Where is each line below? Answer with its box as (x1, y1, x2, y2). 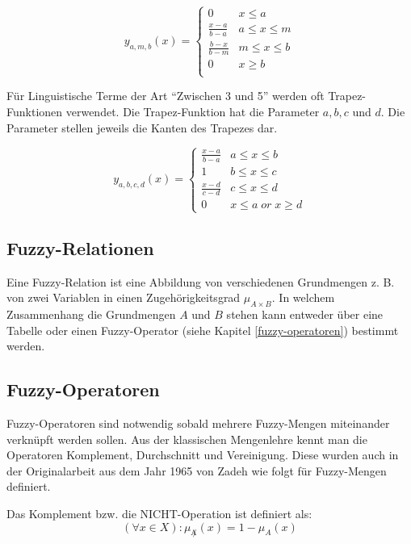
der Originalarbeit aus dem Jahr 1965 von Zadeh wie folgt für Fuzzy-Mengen (6, 462, 387, 479)
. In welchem (271, 289, 335, 306)
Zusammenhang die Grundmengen (6, 306, 176, 322)
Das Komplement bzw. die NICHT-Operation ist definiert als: (6, 504, 312, 521)
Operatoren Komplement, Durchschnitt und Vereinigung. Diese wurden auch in (6, 446, 399, 463)
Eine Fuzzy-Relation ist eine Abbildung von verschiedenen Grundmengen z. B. (6, 273, 395, 290)
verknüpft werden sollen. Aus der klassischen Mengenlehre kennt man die (6, 430, 367, 447)
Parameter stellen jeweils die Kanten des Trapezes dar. (6, 119, 278, 136)
